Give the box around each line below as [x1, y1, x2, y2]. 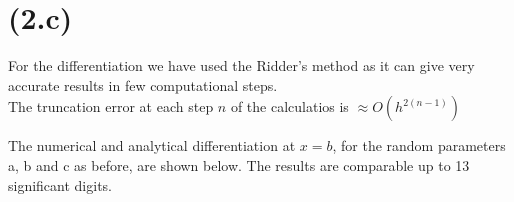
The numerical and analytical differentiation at [8, 135, 296, 156]
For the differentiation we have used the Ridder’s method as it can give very [8, 55, 475, 76]
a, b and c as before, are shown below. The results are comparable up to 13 [8, 154, 470, 175]
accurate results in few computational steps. [8, 74, 278, 95]
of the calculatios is [230, 96, 349, 117]
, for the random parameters [332, 135, 506, 156]
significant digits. [8, 174, 113, 195]
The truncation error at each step [8, 96, 214, 117]
